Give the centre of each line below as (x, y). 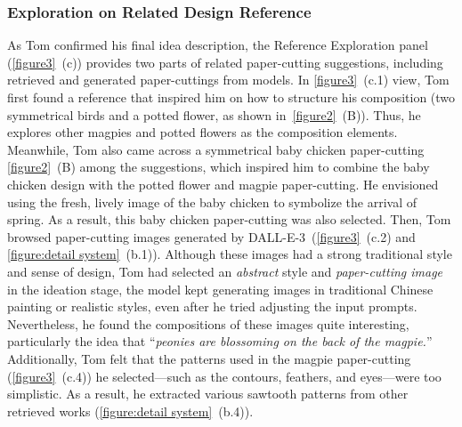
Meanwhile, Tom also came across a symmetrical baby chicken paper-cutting (216, 149)
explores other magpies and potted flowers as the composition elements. (203, 132)
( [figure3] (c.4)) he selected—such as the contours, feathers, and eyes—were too (224, 376)
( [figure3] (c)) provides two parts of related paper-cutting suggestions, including (225, 62)
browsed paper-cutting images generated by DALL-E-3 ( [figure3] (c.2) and (211, 236)
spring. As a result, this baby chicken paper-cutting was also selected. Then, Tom (229, 219)
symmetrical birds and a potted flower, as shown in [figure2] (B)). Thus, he (214, 114)
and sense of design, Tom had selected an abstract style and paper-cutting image (225, 271)
